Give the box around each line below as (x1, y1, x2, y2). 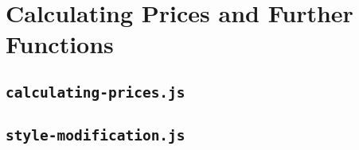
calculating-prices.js (6, 83, 185, 101)
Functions (6, 28, 114, 60)
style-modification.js (6, 127, 185, 144)
